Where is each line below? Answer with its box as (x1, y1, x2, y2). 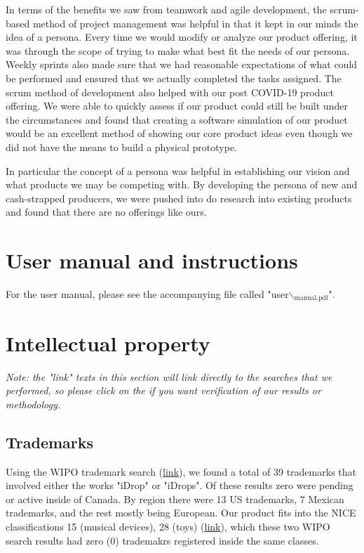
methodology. (6, 396, 61, 411)
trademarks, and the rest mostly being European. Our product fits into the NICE (6, 505, 356, 520)
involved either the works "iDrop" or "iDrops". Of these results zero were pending (6, 478, 353, 493)
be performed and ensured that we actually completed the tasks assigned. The (6, 70, 342, 85)
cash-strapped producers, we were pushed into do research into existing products (6, 190, 352, 205)
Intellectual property (6, 328, 210, 357)
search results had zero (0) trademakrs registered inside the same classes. (6, 533, 319, 547)
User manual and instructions (6, 246, 298, 275)
